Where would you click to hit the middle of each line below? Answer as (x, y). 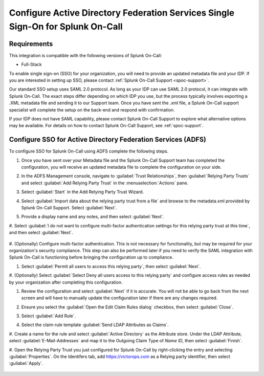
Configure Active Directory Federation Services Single (122, 13)
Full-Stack (32, 65)
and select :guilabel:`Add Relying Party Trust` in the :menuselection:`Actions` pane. (105, 183)
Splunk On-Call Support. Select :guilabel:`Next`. (69, 208)
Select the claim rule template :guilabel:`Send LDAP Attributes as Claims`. (95, 325)
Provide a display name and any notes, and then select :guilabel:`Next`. (93, 217)
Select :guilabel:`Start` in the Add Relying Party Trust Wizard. (83, 192)
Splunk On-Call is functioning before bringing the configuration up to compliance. (91, 257)
